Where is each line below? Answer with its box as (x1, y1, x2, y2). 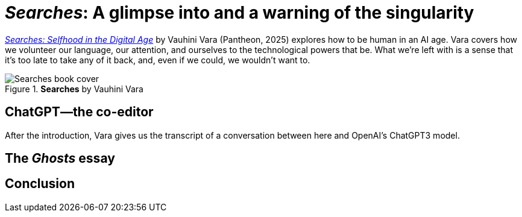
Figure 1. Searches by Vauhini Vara (5, 83, 143, 94)
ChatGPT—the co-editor (5, 104, 154, 120)
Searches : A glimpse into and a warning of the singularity (5, 2, 474, 23)
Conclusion (5, 176, 75, 192)
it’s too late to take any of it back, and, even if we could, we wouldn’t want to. (5, 54, 310, 65)
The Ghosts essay (5, 151, 115, 166)
